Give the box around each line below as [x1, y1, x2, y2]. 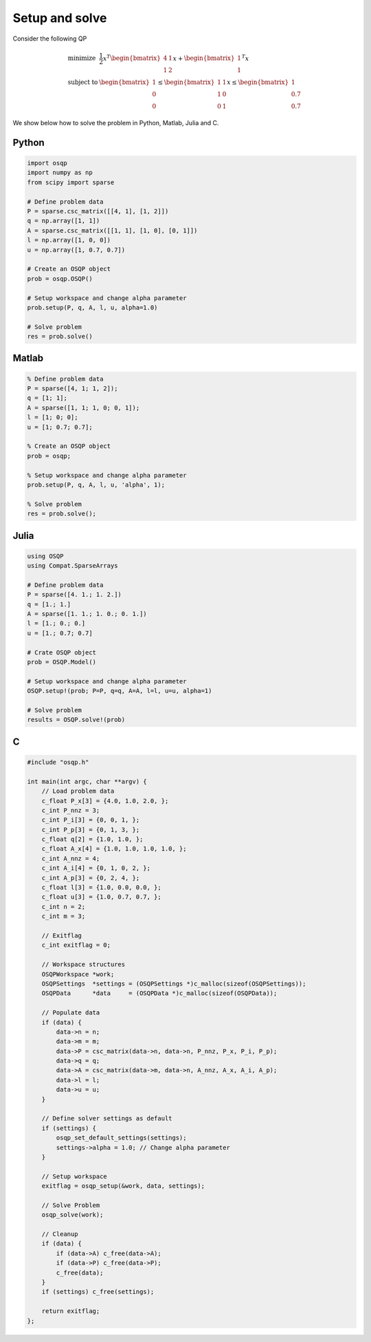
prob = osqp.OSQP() [27, 275, 93, 282]
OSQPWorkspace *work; [41, 970, 115, 978]
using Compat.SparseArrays [27, 562, 118, 570]
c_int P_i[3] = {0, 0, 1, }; [41, 816, 140, 824]
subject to [67, 78, 98, 86]
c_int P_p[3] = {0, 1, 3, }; [41, 826, 140, 833]
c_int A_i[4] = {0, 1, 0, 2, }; [41, 864, 151, 872]
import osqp [27, 159, 68, 167]
